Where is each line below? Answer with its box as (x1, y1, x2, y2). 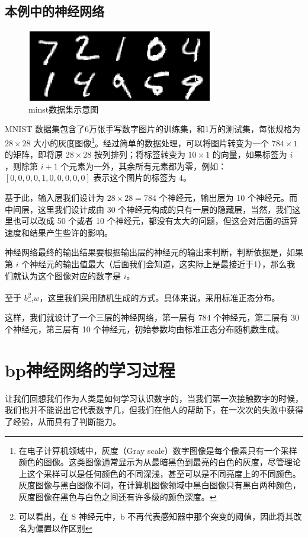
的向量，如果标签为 (212, 148, 287, 161)
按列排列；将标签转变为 (94, 148, 185, 161)
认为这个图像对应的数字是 (21, 269, 121, 281)
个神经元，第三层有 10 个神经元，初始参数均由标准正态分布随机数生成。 (5, 323, 284, 335)
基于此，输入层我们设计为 (5, 191, 104, 204)
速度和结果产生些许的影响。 (5, 226, 113, 238)
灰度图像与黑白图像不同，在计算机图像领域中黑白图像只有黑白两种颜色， (18, 479, 301, 491)
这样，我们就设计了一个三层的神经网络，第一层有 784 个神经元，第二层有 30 (5, 311, 299, 324)
